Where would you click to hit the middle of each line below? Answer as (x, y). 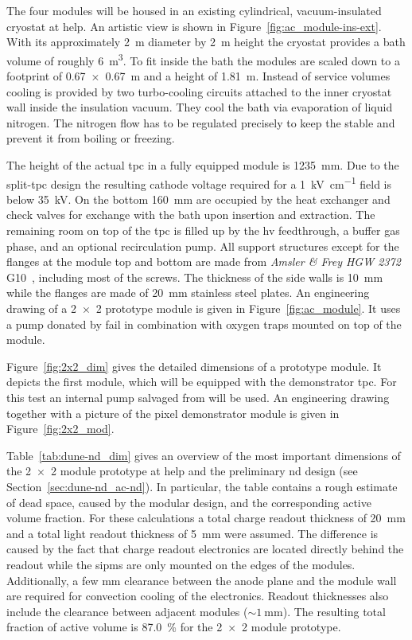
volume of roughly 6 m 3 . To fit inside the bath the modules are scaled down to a (203, 59)
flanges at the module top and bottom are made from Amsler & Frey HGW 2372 (204, 261)
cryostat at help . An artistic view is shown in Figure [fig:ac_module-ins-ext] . (194, 26)
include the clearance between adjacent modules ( (127, 611)
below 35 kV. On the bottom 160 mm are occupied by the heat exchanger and (198, 199)
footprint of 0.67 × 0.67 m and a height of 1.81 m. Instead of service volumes (198, 76)
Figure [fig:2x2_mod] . (60, 429)
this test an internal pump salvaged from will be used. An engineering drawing (198, 397)
